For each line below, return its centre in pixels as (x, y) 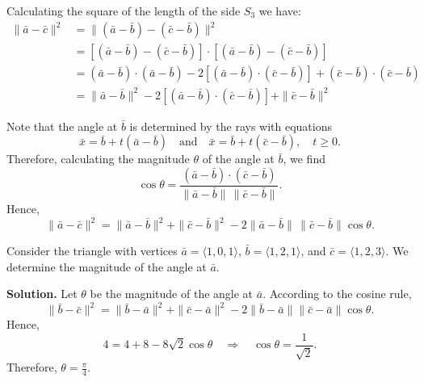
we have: (280, 10)
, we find (304, 159)
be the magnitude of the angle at (172, 294)
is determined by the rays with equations (231, 126)
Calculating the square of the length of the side (124, 10)
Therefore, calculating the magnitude (98, 159)
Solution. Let (42, 294)
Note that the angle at (62, 126)
